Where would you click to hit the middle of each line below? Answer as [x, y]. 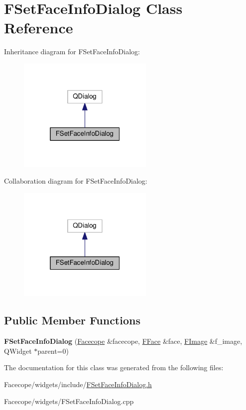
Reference [39, 28]
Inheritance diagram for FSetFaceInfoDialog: [72, 51]
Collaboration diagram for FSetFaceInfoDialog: [76, 181]
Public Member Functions [72, 320]
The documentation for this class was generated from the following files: [114, 367]
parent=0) [53, 351]
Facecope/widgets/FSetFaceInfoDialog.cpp [69, 401]
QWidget [18, 351]
